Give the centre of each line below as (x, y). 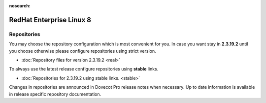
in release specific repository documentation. (55, 94)
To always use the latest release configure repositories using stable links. (84, 69)
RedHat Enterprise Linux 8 (50, 20)
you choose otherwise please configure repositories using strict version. (83, 51)
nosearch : (20, 6)
